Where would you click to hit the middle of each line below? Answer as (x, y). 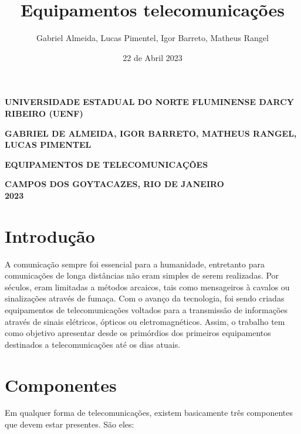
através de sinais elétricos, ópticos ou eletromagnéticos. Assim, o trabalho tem (145, 321)
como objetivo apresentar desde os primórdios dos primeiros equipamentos (138, 333)
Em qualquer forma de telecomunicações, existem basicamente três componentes (149, 413)
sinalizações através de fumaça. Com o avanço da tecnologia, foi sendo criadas (145, 298)
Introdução (50, 235)
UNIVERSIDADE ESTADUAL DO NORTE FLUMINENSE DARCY (150, 102)
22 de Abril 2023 (153, 57)
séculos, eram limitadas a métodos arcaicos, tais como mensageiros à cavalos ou (147, 286)
